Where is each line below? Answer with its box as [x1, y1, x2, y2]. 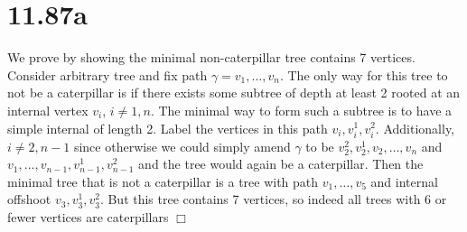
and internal [370, 172, 438, 190]
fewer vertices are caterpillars [7, 208, 169, 227]
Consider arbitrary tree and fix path [7, 65, 208, 84]
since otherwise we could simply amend [73, 136, 291, 155]
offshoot [7, 190, 51, 209]
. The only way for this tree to [279, 65, 448, 84]
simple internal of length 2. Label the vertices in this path [7, 118, 328, 137]
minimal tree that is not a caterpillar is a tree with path [7, 172, 319, 190]
